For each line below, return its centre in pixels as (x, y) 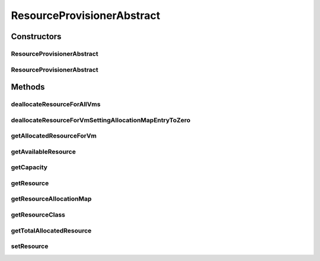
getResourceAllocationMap (51, 199)
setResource (30, 246)
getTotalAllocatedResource (51, 230)
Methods (28, 87)
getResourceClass (38, 215)
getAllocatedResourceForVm (54, 136)
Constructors (36, 36)
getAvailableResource (44, 151)
